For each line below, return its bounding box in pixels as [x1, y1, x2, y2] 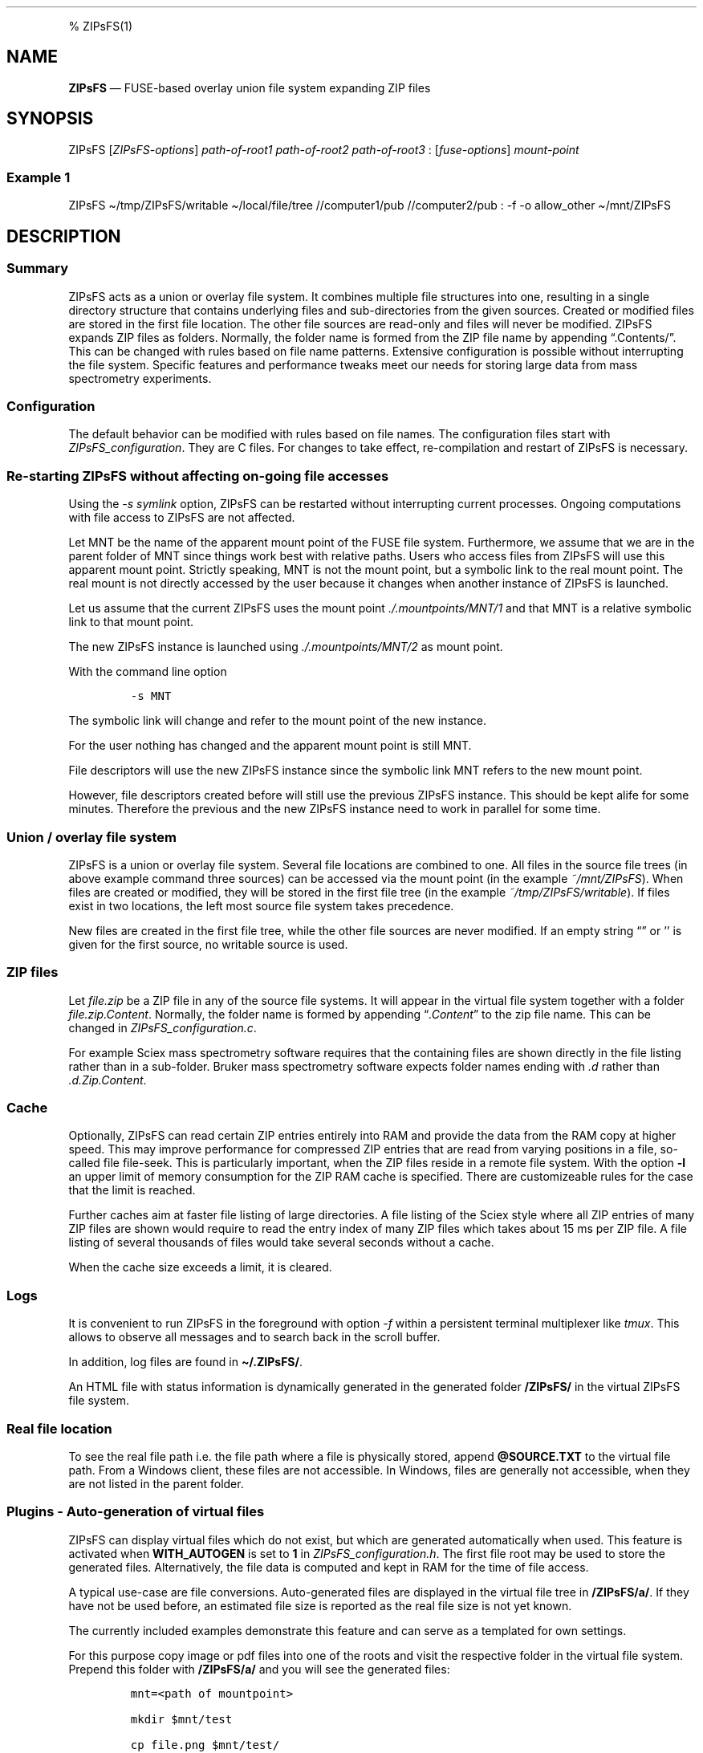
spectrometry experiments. [68, 371, 212, 385]
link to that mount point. [68, 615, 194, 629]
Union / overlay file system [6, 828, 177, 845]
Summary [6, 260, 69, 277]
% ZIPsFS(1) [68, 19, 133, 33]
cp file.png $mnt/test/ [130, 1738, 280, 1751]
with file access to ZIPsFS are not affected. [68, 510, 295, 525]
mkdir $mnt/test [130, 1712, 233, 1726]
